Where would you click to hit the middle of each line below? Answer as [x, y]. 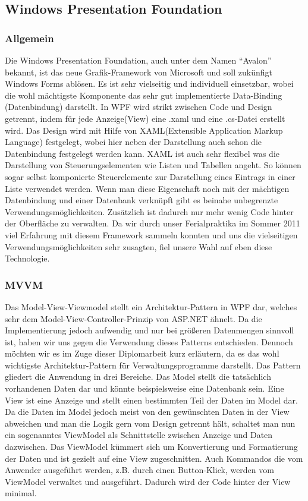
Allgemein [29, 38]
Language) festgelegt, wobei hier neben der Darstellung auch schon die [133, 142]
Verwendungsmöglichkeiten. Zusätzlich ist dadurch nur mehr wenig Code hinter [149, 211]
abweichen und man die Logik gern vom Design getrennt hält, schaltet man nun [150, 423]
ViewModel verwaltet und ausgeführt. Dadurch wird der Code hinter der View [148, 481]
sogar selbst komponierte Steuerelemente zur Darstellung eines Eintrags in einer [150, 176]
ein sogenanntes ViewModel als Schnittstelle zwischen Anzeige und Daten [139, 435]
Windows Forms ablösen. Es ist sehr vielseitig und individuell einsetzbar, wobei [149, 83]
